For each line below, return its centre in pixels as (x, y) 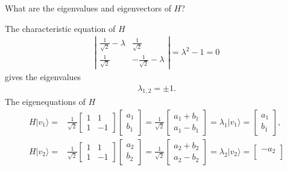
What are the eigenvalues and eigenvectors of (88, 8)
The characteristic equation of (60, 28)
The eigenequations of (45, 102)
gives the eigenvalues (43, 76)
